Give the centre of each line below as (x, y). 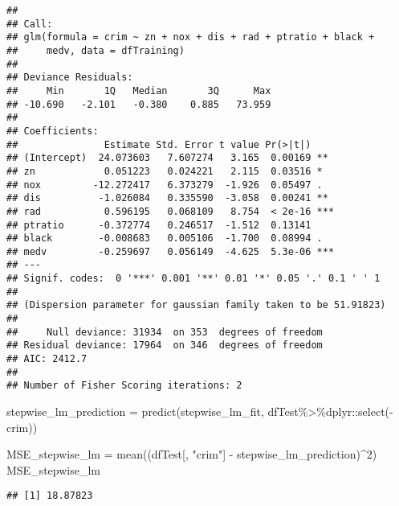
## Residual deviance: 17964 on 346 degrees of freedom (165, 346)
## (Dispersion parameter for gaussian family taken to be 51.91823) (196, 305)
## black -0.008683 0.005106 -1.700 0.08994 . (165, 239)
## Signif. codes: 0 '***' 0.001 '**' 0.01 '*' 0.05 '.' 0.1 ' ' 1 (193, 279)
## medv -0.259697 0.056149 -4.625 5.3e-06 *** (171, 251)
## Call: (30, 24)
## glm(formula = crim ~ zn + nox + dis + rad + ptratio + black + (191, 37)
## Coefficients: (53, 131)
